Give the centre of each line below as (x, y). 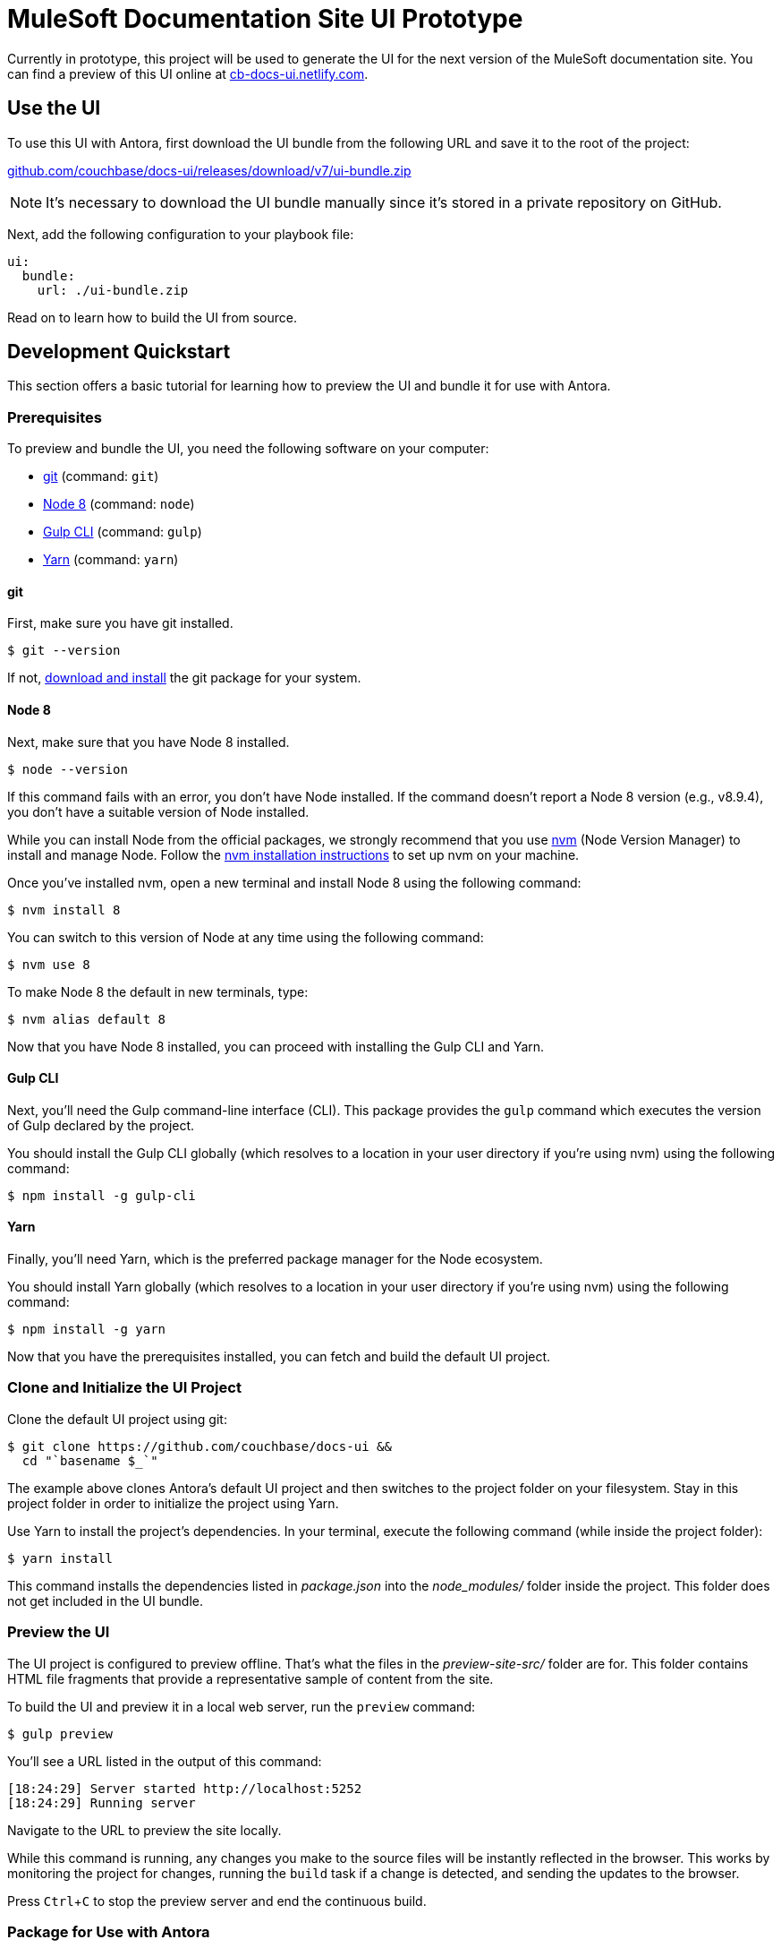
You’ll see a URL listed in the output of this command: (165, 1761)
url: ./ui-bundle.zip (113, 290)
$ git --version (64, 651)
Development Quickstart (119, 352)
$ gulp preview (60, 1733)
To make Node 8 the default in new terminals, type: (158, 991)
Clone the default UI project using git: (117, 1419)
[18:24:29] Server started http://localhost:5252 (185, 1788)
